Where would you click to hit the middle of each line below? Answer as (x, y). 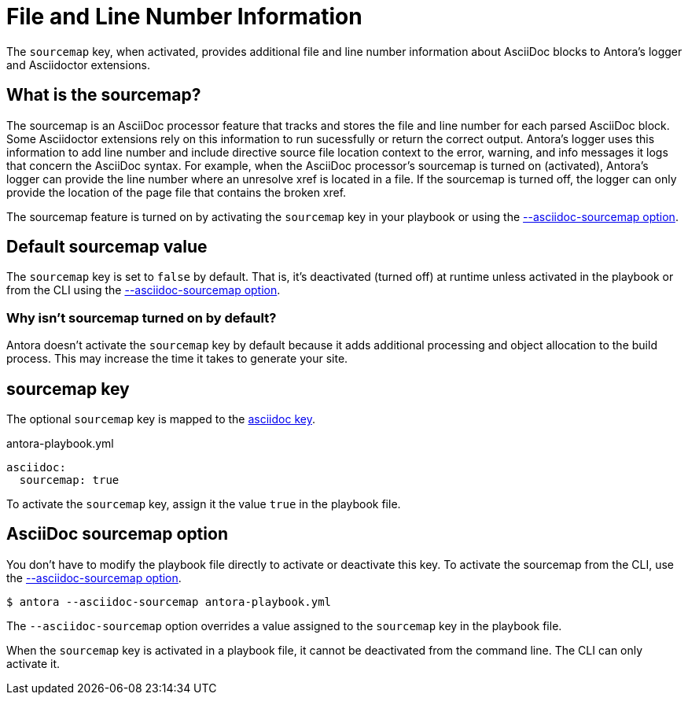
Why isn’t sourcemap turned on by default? (142, 317)
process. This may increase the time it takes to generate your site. (177, 359)
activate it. (33, 663)
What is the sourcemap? (104, 95)
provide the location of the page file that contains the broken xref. (177, 192)
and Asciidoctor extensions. (78, 65)
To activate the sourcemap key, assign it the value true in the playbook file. (204, 504)
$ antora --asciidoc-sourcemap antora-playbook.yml (169, 601)
